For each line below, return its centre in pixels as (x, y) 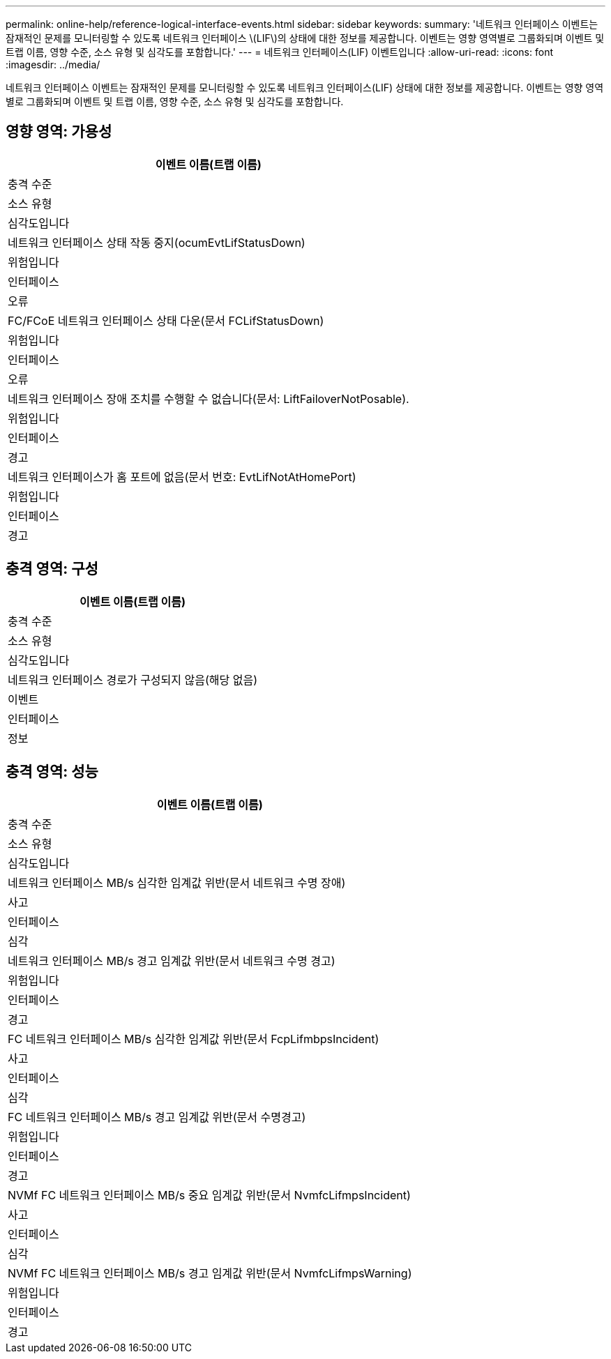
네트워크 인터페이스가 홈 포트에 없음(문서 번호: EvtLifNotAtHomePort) (182, 477)
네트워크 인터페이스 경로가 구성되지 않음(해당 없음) (133, 679)
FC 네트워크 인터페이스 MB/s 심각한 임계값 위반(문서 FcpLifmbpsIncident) (194, 1039)
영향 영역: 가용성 (59, 132)
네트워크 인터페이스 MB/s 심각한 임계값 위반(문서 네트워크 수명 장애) (177, 882)
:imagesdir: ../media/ (53, 64)
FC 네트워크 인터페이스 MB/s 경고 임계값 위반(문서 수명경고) (157, 1117)
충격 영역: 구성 (52, 569)
